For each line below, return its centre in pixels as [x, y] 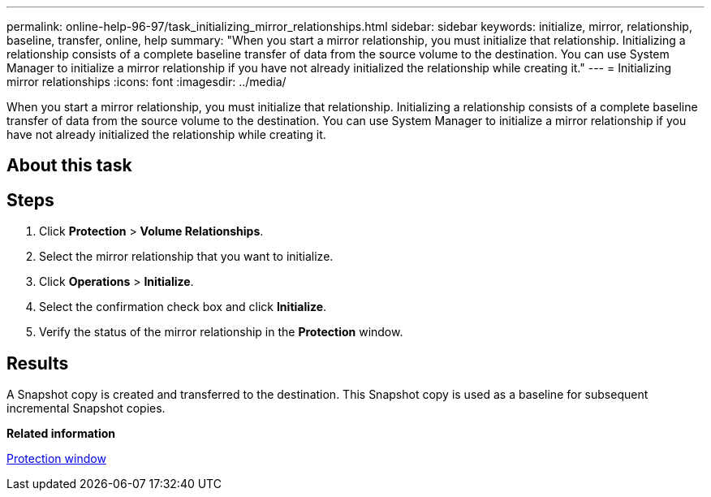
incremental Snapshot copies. [86, 408]
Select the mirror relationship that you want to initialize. [186, 257]
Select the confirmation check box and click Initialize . [183, 307]
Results [38, 363]
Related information [61, 434]
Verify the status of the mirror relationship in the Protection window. [221, 332]
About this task [69, 166]
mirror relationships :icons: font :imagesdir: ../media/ [147, 82]
